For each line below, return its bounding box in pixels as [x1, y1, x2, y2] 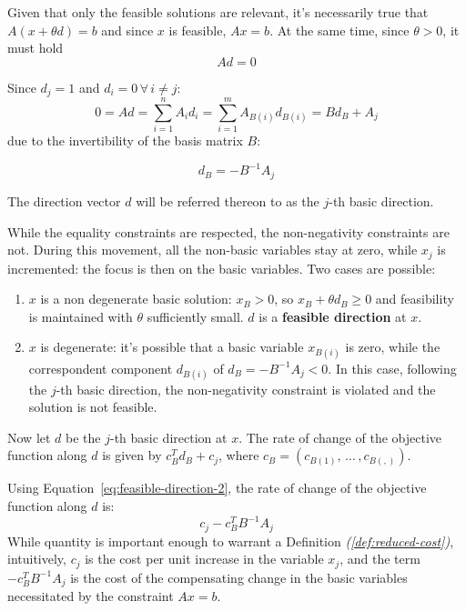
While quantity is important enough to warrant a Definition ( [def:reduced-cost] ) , [7, 531, 454, 550]
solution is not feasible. [28, 397, 157, 416]
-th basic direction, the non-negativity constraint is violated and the [56, 379, 436, 398]
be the [66, 427, 101, 446]
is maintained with [28, 306, 133, 326]
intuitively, [7, 549, 66, 568]
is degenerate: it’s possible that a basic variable [40, 337, 304, 356]
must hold [7, 38, 64, 57]
